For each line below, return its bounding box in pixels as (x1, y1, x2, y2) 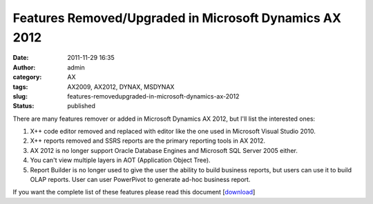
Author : (12, 63, 36, 72)
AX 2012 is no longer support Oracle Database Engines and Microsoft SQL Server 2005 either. (30, 146, 298, 154)
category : (12, 73, 42, 81)
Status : (12, 102, 35, 110)
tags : (12, 83, 28, 91)
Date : (12, 54, 29, 62)
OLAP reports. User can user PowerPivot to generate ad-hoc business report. (30, 176, 251, 184)
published (67, 102, 96, 110)
